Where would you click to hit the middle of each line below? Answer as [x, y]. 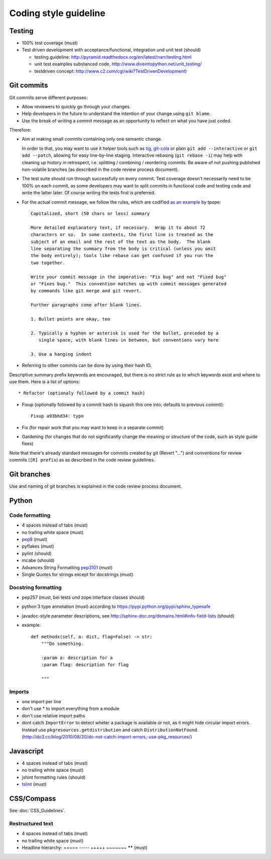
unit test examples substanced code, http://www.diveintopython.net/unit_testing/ [118, 64]
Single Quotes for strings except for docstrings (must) [78, 574]
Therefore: [20, 130]
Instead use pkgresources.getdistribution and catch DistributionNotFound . [110, 730]
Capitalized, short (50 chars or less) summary [90, 213]
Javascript [26, 751]
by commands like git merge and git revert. [87, 291]
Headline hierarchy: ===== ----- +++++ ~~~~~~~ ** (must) [85, 847]
